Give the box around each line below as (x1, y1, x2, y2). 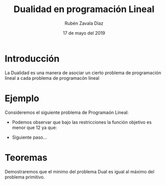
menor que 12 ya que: (12, 125, 57, 131)
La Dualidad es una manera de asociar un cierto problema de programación (5, 70, 161, 76)
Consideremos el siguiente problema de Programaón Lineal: (5, 109, 129, 115)
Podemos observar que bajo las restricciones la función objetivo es (12, 119, 152, 125)
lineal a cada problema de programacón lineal (5, 75, 100, 81)
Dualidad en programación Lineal (14, 4, 154, 15)
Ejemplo (5, 92, 40, 104)
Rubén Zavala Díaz (64, 20, 104, 26)
